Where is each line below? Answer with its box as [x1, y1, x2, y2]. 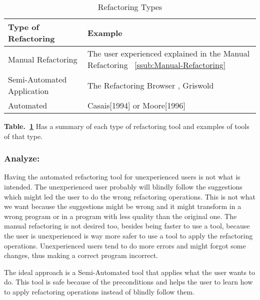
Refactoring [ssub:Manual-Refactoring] [87, 59, 226, 70]
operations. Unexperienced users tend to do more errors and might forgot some [4, 240, 246, 250]
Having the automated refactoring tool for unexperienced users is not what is [4, 171, 240, 182]
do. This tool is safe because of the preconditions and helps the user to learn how [4, 276, 253, 287]
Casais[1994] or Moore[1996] [87, 99, 185, 111]
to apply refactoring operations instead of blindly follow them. [4, 286, 195, 296]
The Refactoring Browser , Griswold [87, 79, 214, 91]
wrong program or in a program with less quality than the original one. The [4, 210, 237, 221]
